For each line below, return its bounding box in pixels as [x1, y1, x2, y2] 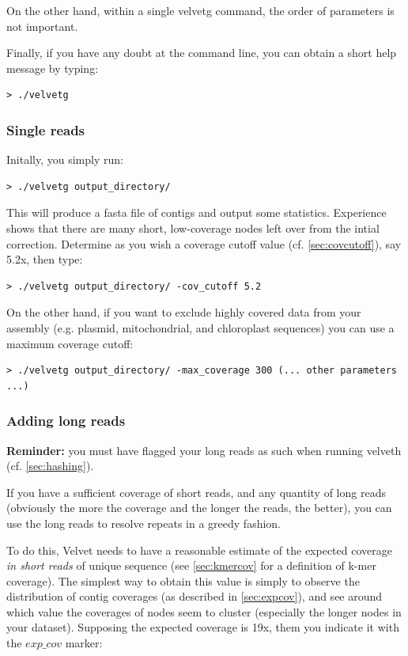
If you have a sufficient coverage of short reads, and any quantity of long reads [6, 483, 386, 500]
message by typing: [6, 59, 99, 76]
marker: [65, 635, 103, 651]
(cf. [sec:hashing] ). [6, 457, 94, 474]
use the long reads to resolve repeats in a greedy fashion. [6, 514, 281, 531]
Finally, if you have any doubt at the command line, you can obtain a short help [6, 44, 397, 61]
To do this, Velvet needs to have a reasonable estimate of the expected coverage [6, 541, 392, 558]
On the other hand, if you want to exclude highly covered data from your [6, 304, 361, 320]
